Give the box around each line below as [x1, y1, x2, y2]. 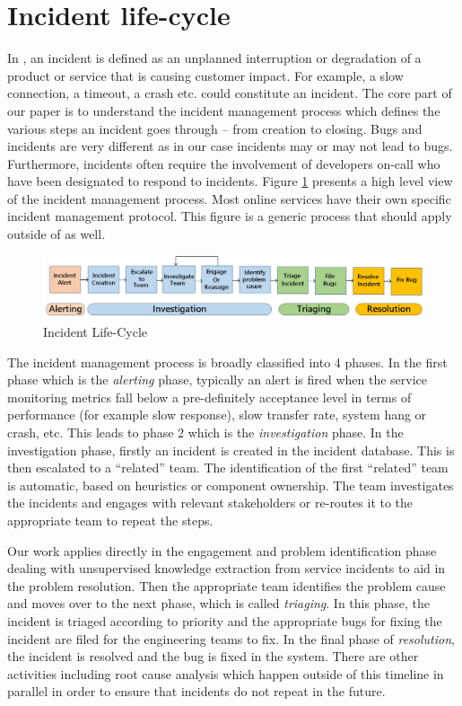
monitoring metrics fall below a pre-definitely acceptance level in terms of [7, 387, 412, 406]
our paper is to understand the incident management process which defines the [7, 101, 440, 119]
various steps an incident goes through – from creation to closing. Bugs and [7, 119, 423, 137]
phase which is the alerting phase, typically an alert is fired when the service [7, 370, 427, 389]
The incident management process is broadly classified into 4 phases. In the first [7, 352, 448, 371]
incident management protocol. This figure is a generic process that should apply [7, 207, 452, 225]
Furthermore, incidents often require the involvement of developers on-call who [7, 154, 440, 172]
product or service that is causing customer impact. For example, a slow [7, 66, 404, 84]
